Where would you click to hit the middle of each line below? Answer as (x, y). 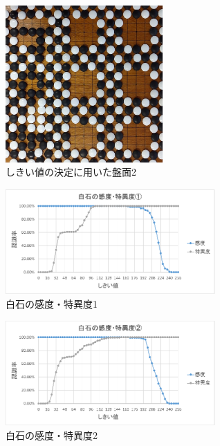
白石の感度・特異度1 (52, 303)
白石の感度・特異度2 (52, 435)
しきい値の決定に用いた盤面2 (71, 172)
